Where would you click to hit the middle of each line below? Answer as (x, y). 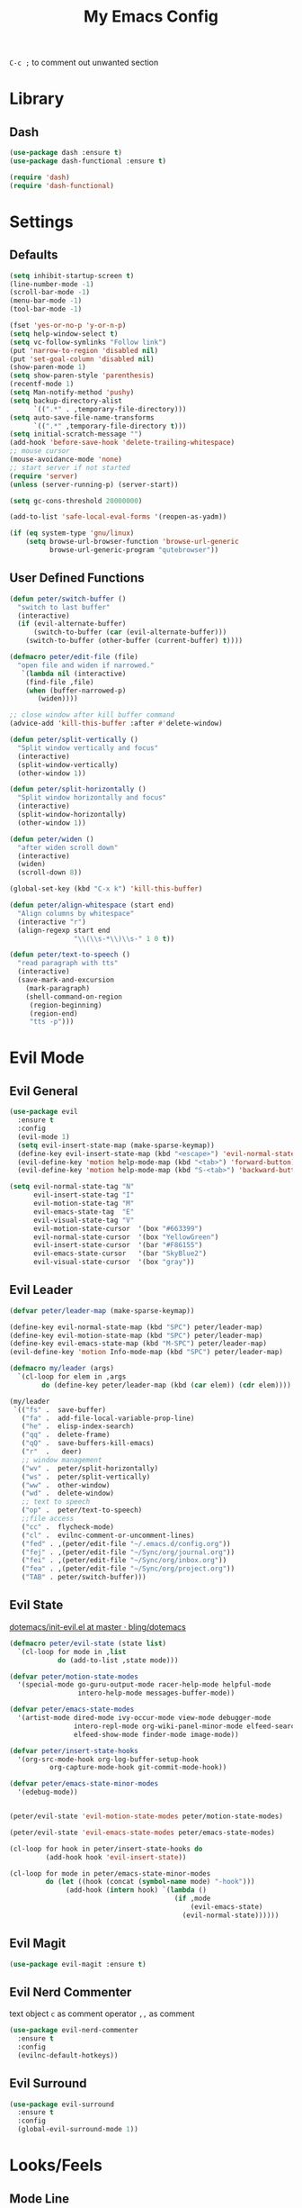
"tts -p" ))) (52, 1022)
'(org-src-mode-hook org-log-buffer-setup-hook (108, 1759)
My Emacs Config (151, 17)
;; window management (62, 1460)
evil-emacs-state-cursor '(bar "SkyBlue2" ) (120, 1253)
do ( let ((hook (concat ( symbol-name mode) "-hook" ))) (150, 1882)
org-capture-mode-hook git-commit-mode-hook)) (138, 1768)
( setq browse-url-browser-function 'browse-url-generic (133, 542)
